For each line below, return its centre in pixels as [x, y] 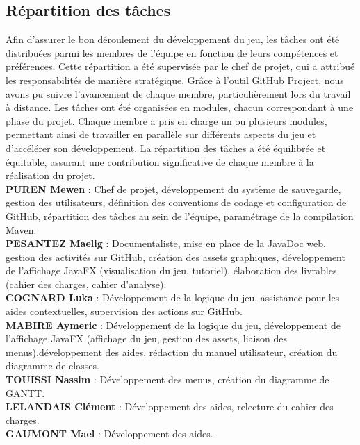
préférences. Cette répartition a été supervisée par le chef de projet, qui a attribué [180, 66]
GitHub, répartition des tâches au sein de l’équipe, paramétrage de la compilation [180, 216]
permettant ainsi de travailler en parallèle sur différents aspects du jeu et [161, 134]
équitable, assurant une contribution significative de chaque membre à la [160, 161]
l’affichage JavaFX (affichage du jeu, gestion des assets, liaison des [146, 338]
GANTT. [25, 393]
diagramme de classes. [52, 366]
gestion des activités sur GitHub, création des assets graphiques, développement [175, 257]
